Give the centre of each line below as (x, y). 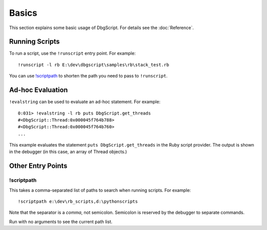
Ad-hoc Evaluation (39, 90)
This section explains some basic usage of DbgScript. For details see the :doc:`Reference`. (101, 28)
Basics (23, 13)
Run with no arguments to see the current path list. (61, 222)
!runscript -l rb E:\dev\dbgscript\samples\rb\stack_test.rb (93, 65)
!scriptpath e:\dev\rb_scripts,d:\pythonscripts (78, 202)
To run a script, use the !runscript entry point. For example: (72, 53)
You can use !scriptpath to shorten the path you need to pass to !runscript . (88, 76)
